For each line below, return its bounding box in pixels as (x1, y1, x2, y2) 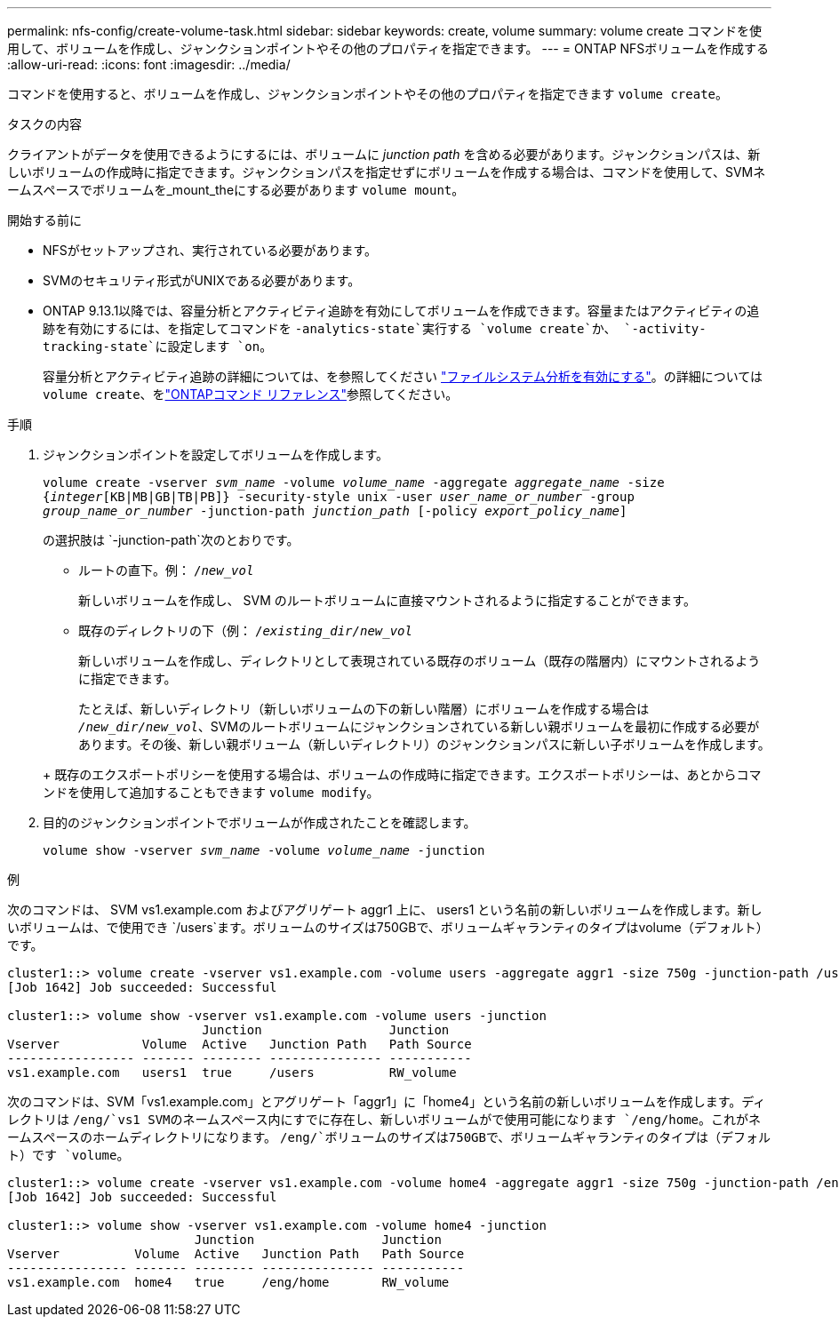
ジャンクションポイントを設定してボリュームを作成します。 (43, 447, 389, 462)
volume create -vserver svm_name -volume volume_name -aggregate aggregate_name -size (43, 475, 665, 490)
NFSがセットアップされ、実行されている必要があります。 (43, 243, 378, 258)
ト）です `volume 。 (7, 1147, 130, 1162)
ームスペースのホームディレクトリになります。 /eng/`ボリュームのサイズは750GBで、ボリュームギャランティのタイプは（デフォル (7, 1129, 771, 1145)
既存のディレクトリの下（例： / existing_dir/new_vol (78, 623, 412, 638)
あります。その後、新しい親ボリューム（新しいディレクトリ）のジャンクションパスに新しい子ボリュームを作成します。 (78, 737, 771, 752)
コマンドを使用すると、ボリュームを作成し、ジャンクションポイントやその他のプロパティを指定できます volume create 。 (7, 86, 728, 101)
